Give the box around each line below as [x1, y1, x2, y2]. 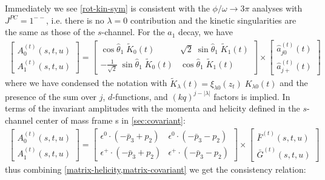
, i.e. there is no [46, 13, 104, 26]
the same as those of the [5, 25, 95, 38]
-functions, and [112, 90, 168, 102]
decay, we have [178, 25, 233, 38]
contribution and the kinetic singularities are [130, 13, 297, 26]
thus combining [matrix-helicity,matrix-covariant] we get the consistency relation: [5, 163, 306, 176]
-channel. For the [101, 25, 165, 38]
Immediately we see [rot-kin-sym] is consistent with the [5, 2, 210, 14]
